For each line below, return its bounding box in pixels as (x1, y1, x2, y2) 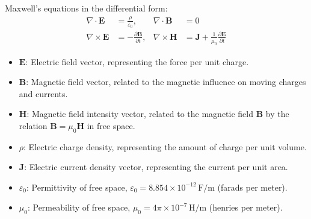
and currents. (19, 87, 68, 100)
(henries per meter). (209, 201, 283, 214)
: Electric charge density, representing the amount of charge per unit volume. (23, 140, 307, 153)
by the (265, 107, 289, 120)
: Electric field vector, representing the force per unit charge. (25, 55, 249, 68)
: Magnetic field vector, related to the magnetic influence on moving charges (26, 75, 306, 88)
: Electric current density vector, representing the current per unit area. (24, 160, 288, 173)
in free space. (87, 119, 135, 132)
